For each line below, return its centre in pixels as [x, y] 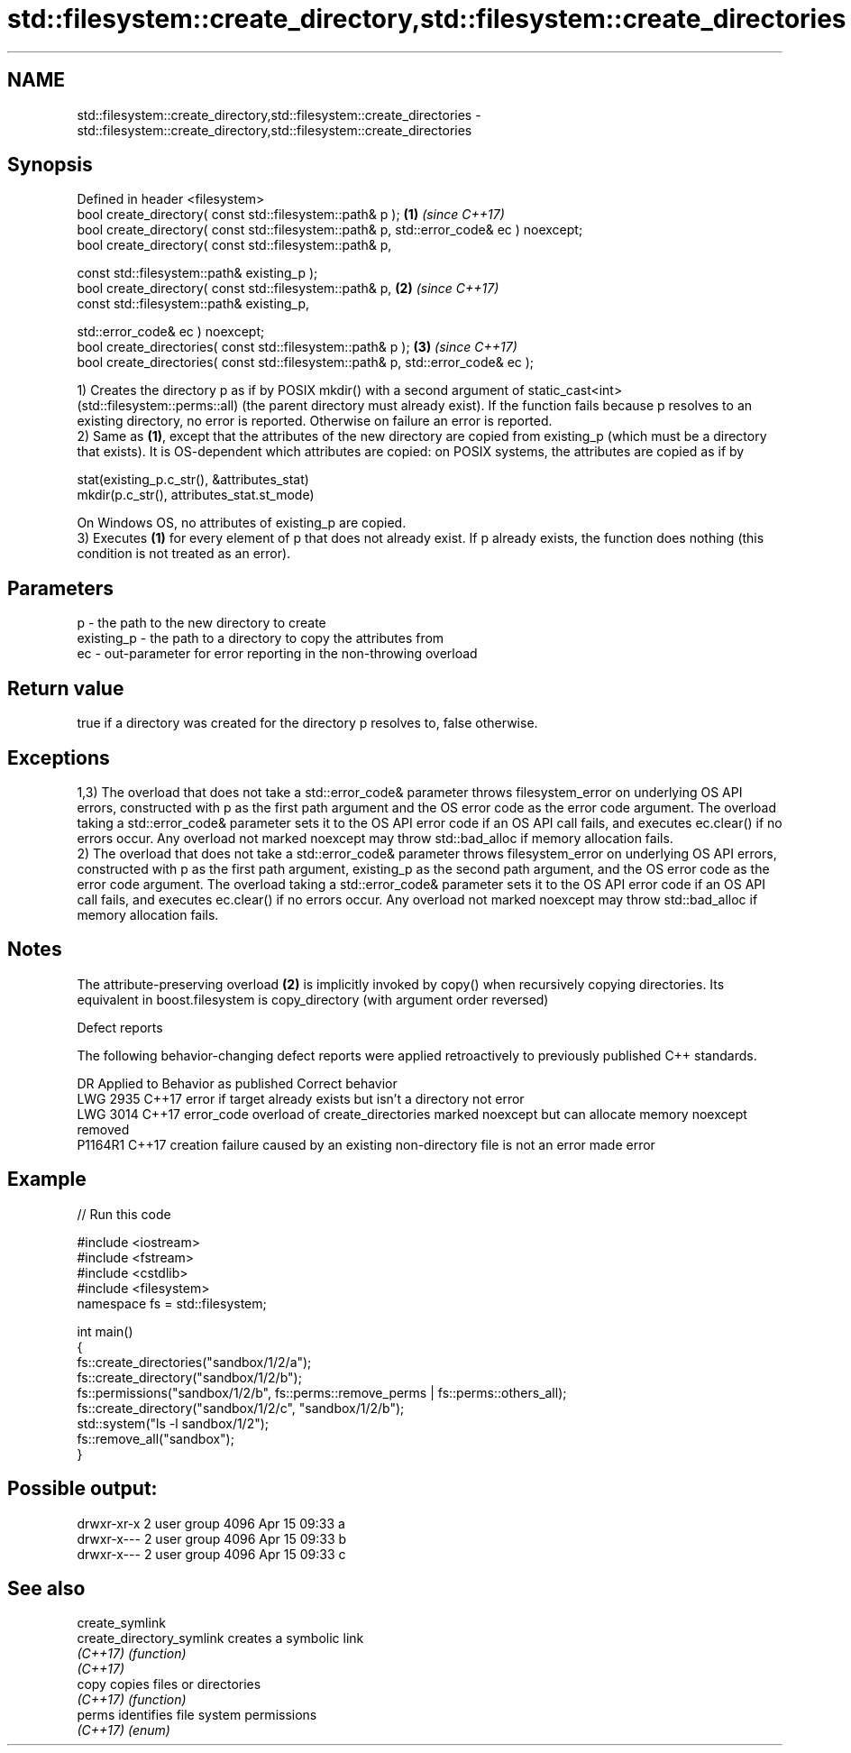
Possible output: [82, 1489]
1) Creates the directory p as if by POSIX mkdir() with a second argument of [301, 390]
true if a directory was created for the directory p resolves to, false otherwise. [307, 723]
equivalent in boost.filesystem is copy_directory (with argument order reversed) [313, 999]
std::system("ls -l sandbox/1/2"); [173, 1423]
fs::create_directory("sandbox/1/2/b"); [189, 1377]
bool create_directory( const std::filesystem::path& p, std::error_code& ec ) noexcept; [330, 230]
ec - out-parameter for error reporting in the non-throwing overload [277, 654]
